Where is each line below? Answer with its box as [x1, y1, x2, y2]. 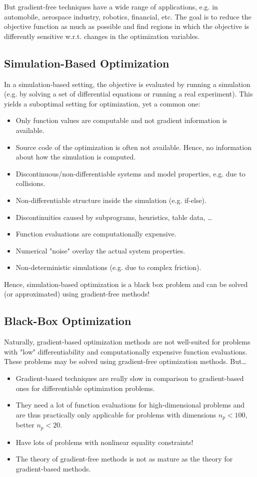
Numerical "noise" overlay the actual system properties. [15, 245, 185, 255]
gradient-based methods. [15, 463, 91, 473]
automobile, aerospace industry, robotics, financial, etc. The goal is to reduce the [4, 11, 251, 21]
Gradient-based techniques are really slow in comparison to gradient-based [15, 373, 244, 383]
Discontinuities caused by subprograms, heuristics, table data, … [15, 211, 212, 222]
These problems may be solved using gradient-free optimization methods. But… [4, 356, 246, 366]
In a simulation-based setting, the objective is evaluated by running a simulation [4, 78, 250, 89]
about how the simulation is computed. [15, 151, 136, 162]
